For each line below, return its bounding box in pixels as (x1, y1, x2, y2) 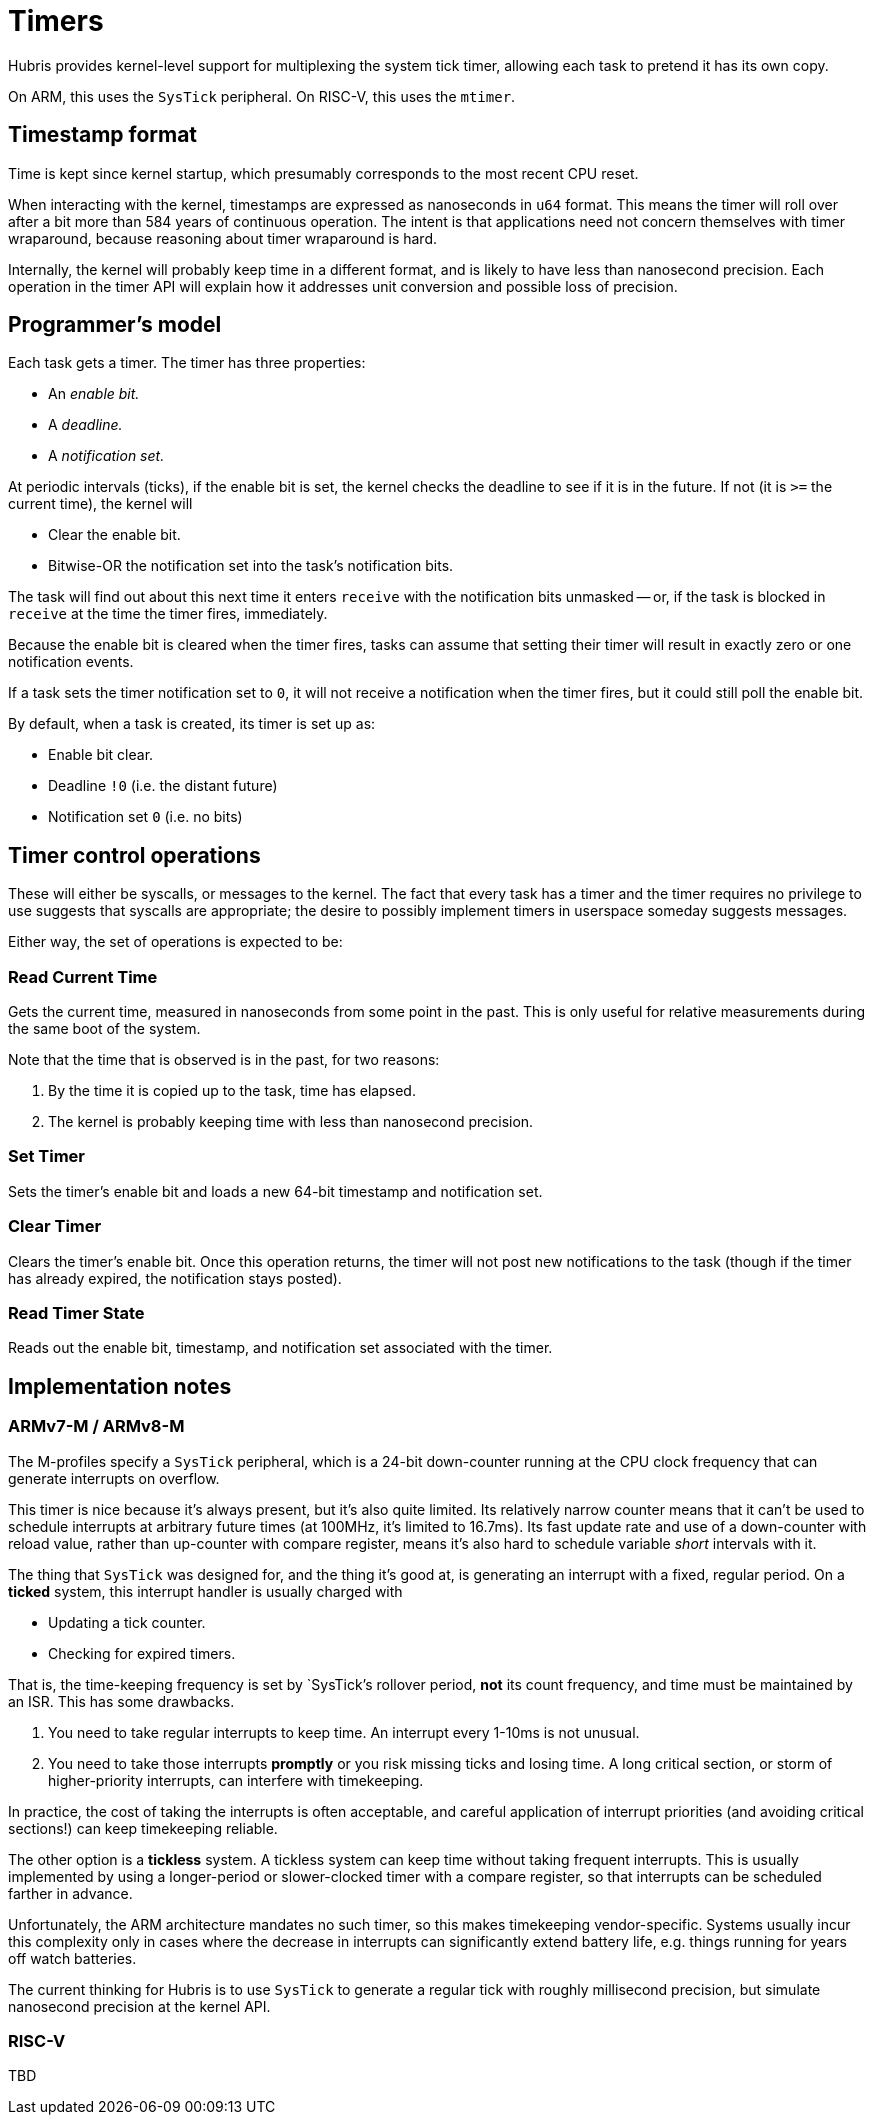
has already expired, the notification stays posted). (8, 1269, 342, 1287)
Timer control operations (8, 842, 261, 868)
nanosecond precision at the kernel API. (8, 1997, 271, 2015)
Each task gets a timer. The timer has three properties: (8, 354, 366, 372)
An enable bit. (48, 385, 140, 403)
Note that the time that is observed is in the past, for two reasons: (8, 1051, 440, 1069)
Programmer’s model (8, 312, 222, 338)
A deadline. (48, 416, 123, 434)
